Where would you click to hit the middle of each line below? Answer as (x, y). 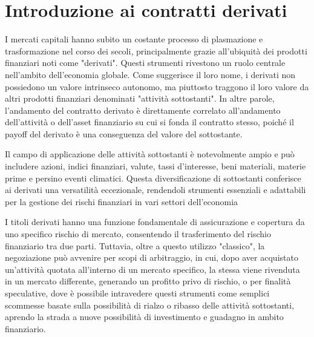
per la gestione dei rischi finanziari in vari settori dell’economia (122, 201)
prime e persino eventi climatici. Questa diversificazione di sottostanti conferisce (153, 178)
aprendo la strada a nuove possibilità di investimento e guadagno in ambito (144, 317)
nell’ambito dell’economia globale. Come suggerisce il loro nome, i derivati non (150, 74)
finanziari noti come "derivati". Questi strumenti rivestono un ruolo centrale (145, 63)
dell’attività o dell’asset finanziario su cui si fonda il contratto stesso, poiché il (149, 122)
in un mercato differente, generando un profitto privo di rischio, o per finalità (148, 281)
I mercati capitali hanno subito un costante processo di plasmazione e (134, 39)
